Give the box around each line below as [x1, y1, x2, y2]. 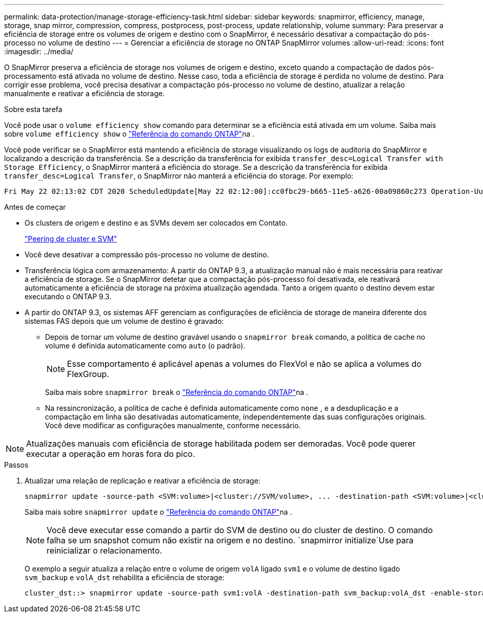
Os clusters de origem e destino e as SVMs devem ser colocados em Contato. [25, 218, 288, 227]
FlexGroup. [67, 369, 109, 379]
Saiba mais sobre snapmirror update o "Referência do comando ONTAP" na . [25, 508, 292, 516]
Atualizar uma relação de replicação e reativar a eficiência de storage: [25, 476, 260, 485]
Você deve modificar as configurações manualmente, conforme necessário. [45, 421, 301, 430]
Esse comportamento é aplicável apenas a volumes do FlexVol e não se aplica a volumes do [67, 359, 422, 369]
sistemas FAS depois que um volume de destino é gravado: [25, 317, 224, 325]
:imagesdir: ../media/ [4, 47, 74, 56]
